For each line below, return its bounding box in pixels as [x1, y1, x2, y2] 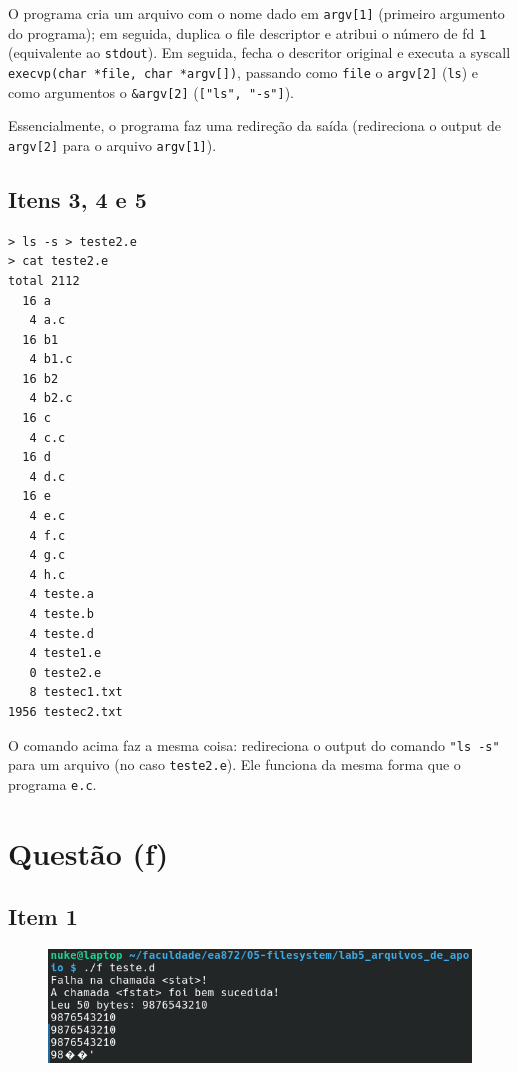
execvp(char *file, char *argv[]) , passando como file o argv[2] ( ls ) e [8, 61, 479, 82]
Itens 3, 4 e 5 [8, 183, 147, 214]
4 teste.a [29, 587, 94, 602]
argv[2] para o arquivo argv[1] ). [8, 134, 217, 155]
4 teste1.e [29, 646, 102, 661]
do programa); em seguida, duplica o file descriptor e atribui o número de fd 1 [8, 22, 487, 43]
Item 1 [8, 901, 78, 932]
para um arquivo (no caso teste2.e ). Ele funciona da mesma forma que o [8, 754, 461, 775]
